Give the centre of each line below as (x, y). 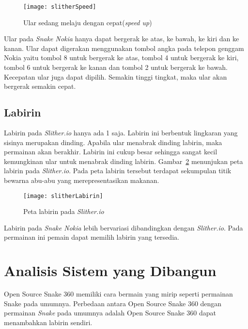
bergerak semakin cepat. (40, 86)
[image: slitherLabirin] (63, 196)
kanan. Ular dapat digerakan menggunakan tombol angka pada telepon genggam (124, 48)
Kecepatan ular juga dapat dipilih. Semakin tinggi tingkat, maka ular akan (116, 76)
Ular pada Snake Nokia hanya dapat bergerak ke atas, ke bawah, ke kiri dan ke (122, 39)
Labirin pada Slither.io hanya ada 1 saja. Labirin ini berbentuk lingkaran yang (121, 133)
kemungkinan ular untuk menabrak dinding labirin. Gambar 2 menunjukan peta (124, 161)
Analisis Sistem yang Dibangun (110, 271)
